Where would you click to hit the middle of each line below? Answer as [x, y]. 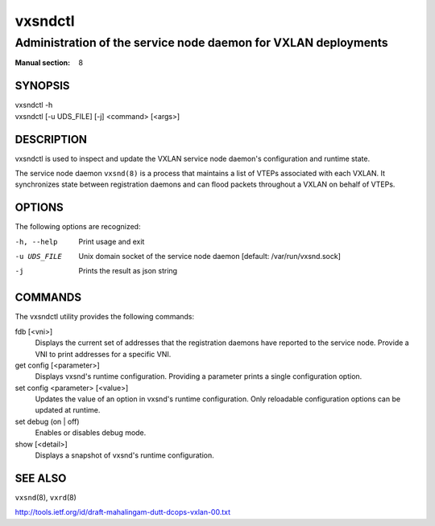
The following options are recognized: [78, 227]
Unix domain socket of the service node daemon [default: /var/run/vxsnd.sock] [210, 257]
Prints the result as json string [128, 271]
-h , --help [36, 242]
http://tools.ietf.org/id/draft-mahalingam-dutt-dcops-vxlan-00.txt [123, 512]
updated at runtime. [68, 410]
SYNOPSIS [42, 86]
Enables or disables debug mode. [91, 433]
